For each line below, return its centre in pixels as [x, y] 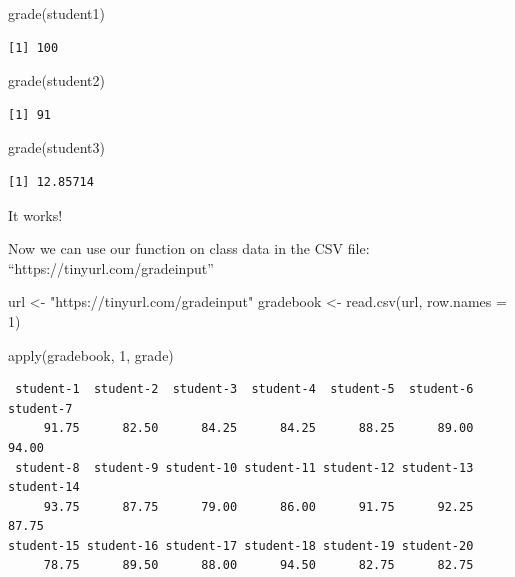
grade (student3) [56, 147]
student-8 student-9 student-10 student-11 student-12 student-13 [244, 467]
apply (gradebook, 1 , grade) [91, 354]
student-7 [40, 408]
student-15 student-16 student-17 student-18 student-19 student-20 [241, 545]
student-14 [44, 487]
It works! [35, 214]
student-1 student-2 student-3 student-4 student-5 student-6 [244, 389]
